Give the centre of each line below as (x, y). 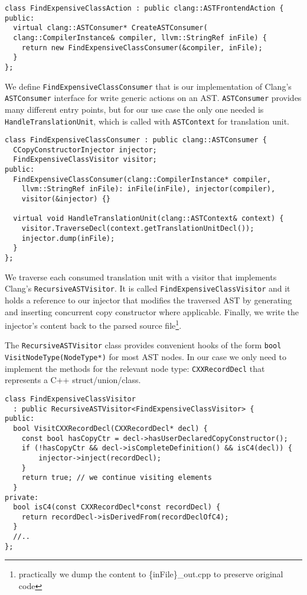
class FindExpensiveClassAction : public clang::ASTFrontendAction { (144, 8)
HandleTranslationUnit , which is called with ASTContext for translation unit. (147, 121)
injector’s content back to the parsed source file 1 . (93, 324)
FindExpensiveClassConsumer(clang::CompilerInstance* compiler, (142, 179)
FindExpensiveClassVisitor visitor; (85, 160)
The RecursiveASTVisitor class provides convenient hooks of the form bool (143, 345)
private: (22, 497)
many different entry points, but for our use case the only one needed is (134, 109)
